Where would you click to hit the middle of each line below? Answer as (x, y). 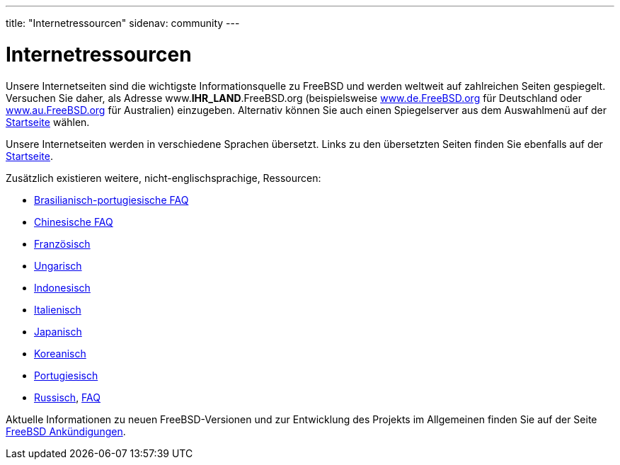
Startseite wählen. (48, 122)
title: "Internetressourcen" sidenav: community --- (123, 23)
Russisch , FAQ (67, 397)
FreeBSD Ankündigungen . (66, 431)
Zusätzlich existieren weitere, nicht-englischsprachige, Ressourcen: (163, 178)
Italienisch (58, 309)
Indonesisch (62, 287)
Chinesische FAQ (74, 222)
